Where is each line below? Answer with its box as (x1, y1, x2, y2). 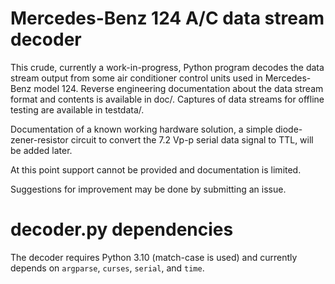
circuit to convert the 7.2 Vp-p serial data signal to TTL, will (70, 133, 314, 146)
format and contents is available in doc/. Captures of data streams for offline (10, 93, 325, 105)
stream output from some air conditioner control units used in (10, 72, 263, 84)
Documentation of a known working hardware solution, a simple (10, 123, 273, 135)
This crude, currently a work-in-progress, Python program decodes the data (10, 61, 325, 73)
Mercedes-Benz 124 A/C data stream (10, 7, 325, 30)
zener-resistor (10, 133, 69, 146)
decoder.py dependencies (10, 218, 234, 241)
